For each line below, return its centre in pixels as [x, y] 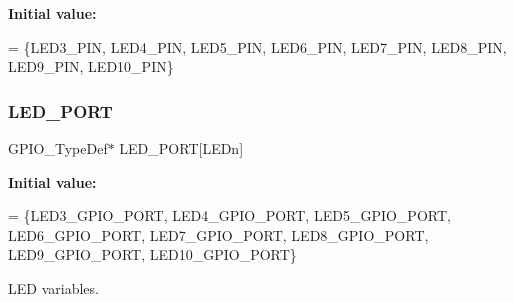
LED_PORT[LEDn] [181, 148]
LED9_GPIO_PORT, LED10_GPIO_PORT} [152, 254]
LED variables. [53, 287]
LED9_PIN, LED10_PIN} [91, 66]
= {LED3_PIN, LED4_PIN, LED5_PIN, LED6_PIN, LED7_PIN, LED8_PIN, [257, 46]
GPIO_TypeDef [58, 148]
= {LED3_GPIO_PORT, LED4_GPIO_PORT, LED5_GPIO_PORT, [229, 215]
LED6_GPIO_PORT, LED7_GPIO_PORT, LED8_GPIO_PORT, [218, 234]
